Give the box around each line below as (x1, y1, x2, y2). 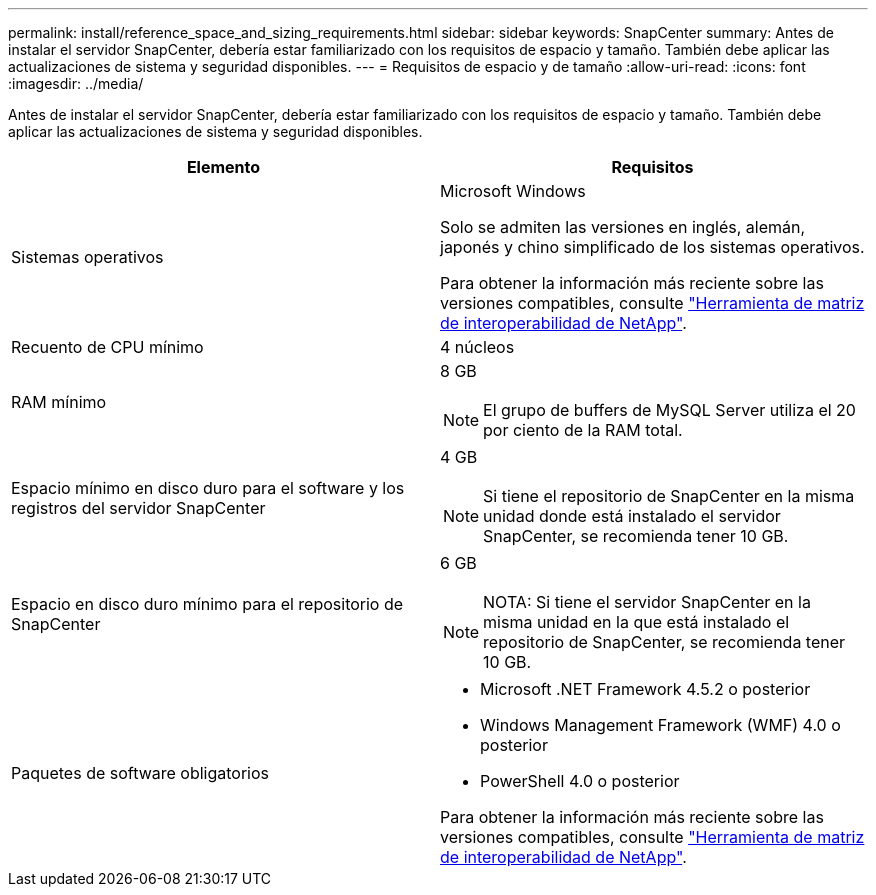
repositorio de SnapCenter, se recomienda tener (483, 632, 846, 652)
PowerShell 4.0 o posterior (480, 771, 680, 791)
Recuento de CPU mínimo (11, 337, 204, 357)
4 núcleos (440, 337, 515, 357)
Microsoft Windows (440, 181, 586, 201)
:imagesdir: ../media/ (8, 75, 144, 92)
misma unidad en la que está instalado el (483, 612, 790, 632)
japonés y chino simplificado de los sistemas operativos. (440, 237, 865, 257)
